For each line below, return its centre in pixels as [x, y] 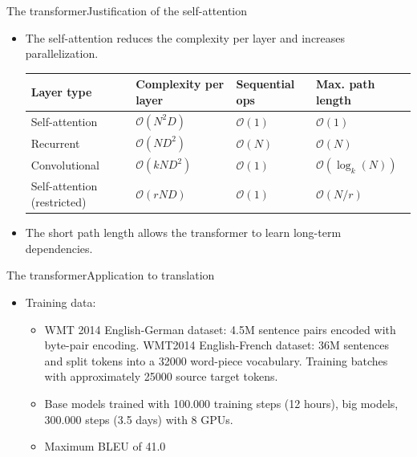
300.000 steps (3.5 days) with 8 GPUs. [139, 419]
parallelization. [62, 53]
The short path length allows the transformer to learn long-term [183, 233]
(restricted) [59, 202]
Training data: [61, 302]
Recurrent [55, 143]
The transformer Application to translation [111, 275]
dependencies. [59, 248]
